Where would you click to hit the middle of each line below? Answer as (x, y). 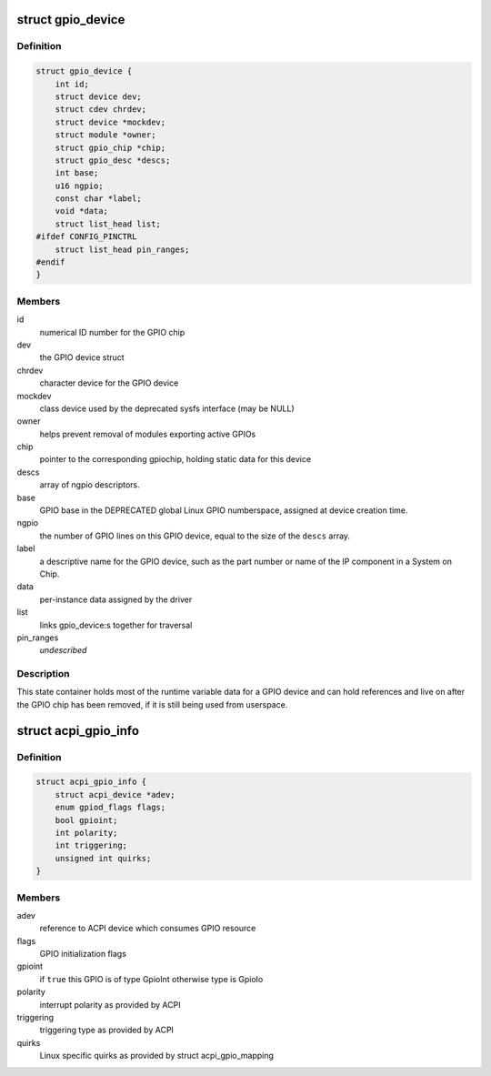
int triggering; (91, 845)
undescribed (63, 650)
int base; (77, 173)
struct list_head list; (108, 224)
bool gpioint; (86, 820)
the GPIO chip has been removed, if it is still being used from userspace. (152, 704)
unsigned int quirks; (103, 858)
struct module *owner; (105, 135)
